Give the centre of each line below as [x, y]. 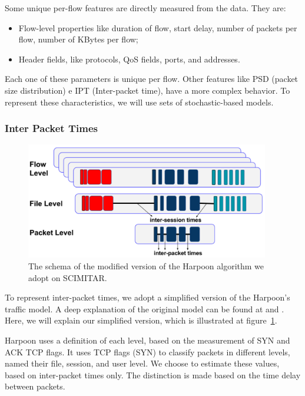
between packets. [35, 386]
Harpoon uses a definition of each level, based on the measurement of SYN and [147, 340]
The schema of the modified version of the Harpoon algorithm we [146, 265]
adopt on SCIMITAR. [68, 277]
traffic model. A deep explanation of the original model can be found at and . [145, 308]
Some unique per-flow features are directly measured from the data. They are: [145, 8]
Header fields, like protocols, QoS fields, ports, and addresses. [129, 59]
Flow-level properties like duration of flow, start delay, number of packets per [158, 27]
